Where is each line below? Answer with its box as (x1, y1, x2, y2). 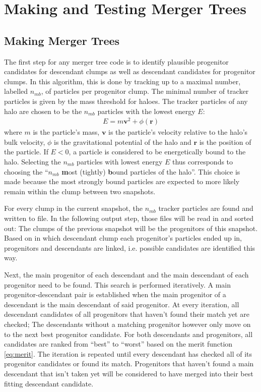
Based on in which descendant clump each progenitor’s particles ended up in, (4, 233, 242, 243)
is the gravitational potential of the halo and (53, 136, 191, 147)
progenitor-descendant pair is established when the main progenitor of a (4, 289, 226, 300)
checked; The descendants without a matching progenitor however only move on (4, 318, 251, 329)
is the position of (199, 136, 251, 147)
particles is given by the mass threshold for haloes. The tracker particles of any (4, 95, 248, 106)
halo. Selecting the (4, 156, 61, 167)
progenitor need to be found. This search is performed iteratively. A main (4, 279, 231, 290)
